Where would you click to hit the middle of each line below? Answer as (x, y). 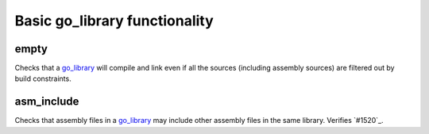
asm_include (47, 102)
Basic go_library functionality (114, 21)
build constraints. (43, 78)
